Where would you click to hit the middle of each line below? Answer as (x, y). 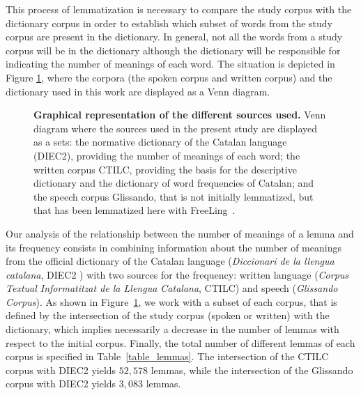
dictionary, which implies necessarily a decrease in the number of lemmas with (172, 329)
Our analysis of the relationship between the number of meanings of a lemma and (180, 233)
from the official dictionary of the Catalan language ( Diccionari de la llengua (170, 261)
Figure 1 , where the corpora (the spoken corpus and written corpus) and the (169, 77)
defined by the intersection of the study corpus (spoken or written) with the (168, 315)
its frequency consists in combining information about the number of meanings (174, 247)
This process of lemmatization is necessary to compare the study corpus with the (179, 9)
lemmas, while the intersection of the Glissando (252, 370)
